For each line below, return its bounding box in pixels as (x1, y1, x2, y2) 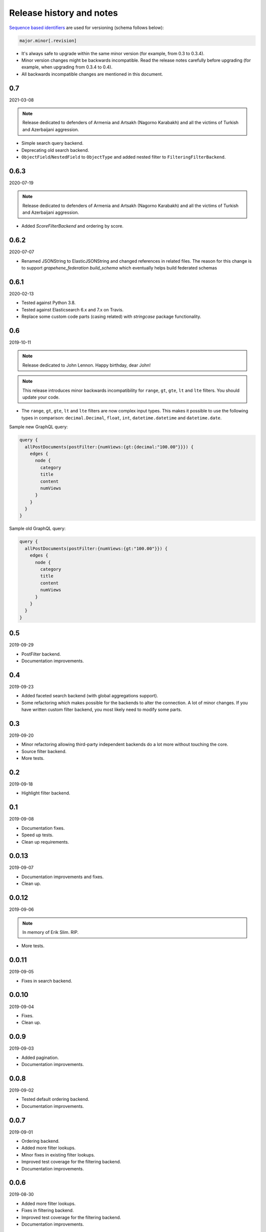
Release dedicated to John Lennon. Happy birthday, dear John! (22, 362, 151, 368)
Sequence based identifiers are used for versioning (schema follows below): (9, 25, 164, 31)
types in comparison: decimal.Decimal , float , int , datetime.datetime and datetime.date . (21, 414, 222, 421)
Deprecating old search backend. (21, 147, 89, 153)
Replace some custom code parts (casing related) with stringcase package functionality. (21, 313, 201, 320)
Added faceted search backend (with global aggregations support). (21, 693, 159, 699)
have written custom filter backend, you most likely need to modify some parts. (21, 707, 182, 713)
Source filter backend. (21, 748, 66, 754)
